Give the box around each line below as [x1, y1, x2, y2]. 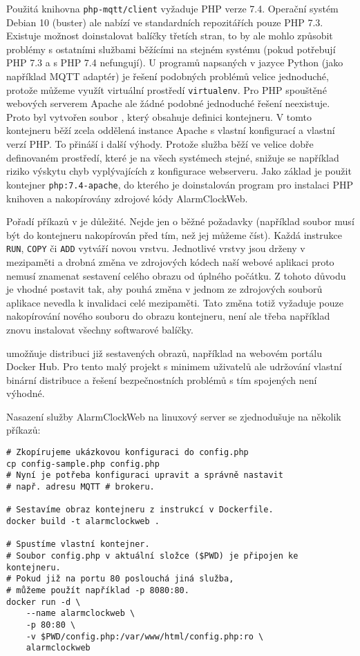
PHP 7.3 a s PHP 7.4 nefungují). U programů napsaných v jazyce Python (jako [6, 55, 343, 70]
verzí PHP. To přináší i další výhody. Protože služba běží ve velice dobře [6, 137, 314, 151]
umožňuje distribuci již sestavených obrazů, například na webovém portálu [6, 345, 322, 360]
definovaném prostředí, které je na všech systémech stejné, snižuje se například [6, 150, 339, 164]
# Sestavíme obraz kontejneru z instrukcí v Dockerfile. [6, 505, 274, 515]
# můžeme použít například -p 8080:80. [6, 585, 189, 595]
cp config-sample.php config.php [6, 459, 160, 469]
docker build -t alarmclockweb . [6, 517, 160, 526]
